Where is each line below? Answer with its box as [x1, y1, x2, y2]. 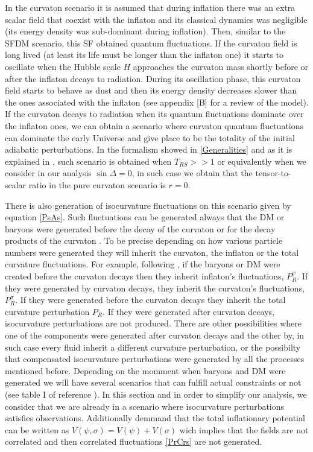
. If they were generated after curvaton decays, [103, 305, 274, 317]
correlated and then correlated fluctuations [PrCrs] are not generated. [5, 435, 262, 448]
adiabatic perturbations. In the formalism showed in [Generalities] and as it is [5, 143, 292, 156]
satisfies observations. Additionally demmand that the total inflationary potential [5, 412, 305, 424]
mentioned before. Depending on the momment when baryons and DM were [5, 364, 286, 377]
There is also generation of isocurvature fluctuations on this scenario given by [5, 199, 291, 211]
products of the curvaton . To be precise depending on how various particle [5, 234, 283, 247]
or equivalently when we [217, 154, 306, 167]
